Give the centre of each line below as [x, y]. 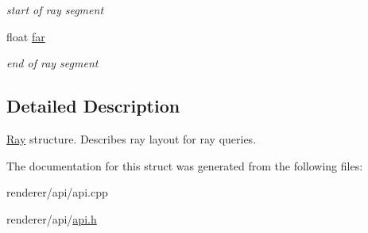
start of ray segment [55, 10]
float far [26, 36]
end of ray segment [52, 63]
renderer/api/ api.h [52, 218]
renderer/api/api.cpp [57, 192]
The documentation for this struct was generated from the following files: [185, 165]
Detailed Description [93, 106]
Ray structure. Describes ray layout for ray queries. [132, 138]
